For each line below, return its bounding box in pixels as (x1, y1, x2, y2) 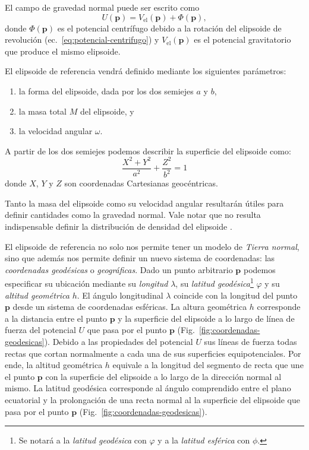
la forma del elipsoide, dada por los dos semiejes (18, 84, 194, 97)
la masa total (18, 104, 67, 117)
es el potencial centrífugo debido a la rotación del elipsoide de (57, 21, 282, 34)
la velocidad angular (18, 125, 93, 137)
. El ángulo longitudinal (77, 289, 163, 301)
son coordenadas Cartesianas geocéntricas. (64, 177, 218, 189)
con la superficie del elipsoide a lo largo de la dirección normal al (45, 370, 282, 382)
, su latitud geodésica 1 (175, 275, 254, 290)
